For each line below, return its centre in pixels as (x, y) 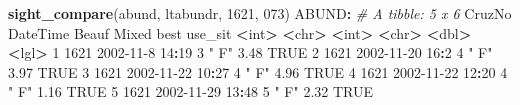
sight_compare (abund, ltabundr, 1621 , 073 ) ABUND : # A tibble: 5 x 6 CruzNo (260, 13)
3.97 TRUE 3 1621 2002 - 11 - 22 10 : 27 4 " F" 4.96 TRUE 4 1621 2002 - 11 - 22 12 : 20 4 (258, 71)
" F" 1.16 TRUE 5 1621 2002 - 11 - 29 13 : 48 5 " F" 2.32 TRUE (191, 91)
